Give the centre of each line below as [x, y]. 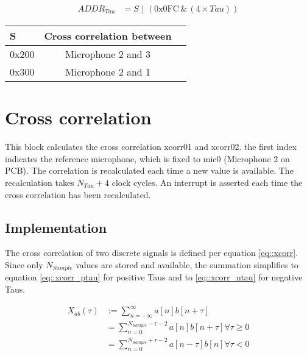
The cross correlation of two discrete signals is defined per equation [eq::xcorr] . [152, 253]
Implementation [56, 227]
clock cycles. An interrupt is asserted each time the [207, 182]
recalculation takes [40, 182]
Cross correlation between [108, 36]
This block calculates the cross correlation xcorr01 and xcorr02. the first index [151, 147]
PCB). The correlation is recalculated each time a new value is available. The [149, 170]
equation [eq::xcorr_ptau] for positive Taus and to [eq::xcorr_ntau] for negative [154, 277]
